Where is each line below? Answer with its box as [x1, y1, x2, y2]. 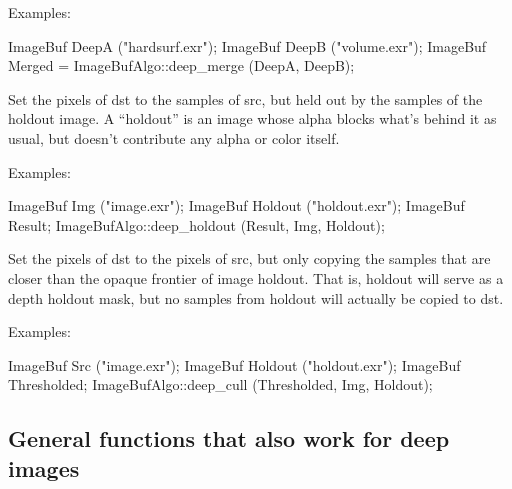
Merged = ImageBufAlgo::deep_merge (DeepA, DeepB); [8, 55, 355, 76]
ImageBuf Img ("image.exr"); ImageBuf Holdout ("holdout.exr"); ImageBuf [8, 195, 465, 216]
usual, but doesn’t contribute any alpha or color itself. [8, 127, 340, 148]
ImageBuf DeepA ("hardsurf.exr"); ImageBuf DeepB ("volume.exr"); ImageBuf [8, 35, 487, 56]
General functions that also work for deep [8, 423, 450, 454]
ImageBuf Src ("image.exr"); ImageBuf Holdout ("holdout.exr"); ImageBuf [8, 354, 461, 375]
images [8, 452, 80, 483]
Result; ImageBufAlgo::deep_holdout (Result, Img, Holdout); [8, 214, 385, 235]
